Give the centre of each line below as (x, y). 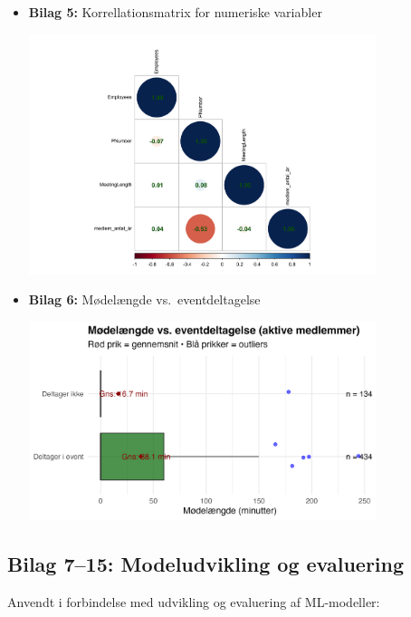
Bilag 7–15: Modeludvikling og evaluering (206, 564)
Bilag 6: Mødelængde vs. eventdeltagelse (144, 299)
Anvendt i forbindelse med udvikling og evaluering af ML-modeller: (194, 602)
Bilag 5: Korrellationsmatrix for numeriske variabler (175, 12)
